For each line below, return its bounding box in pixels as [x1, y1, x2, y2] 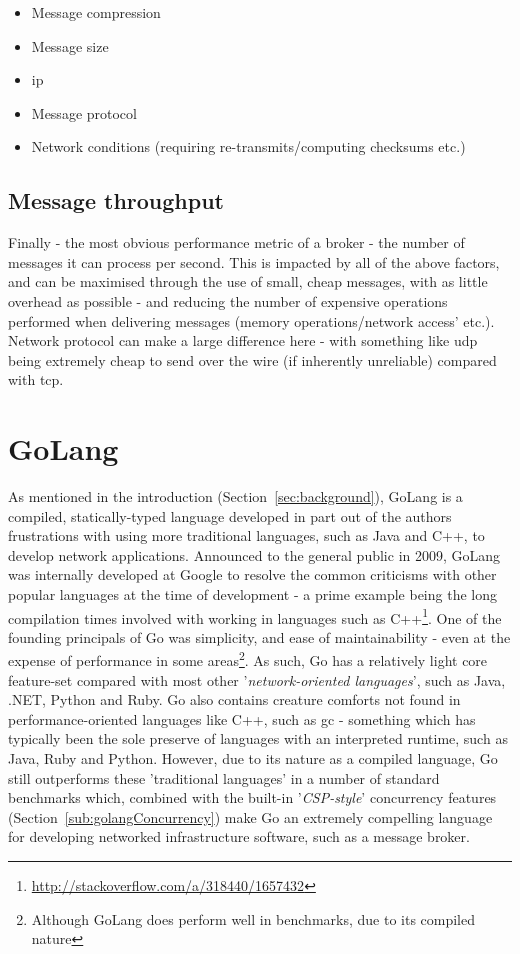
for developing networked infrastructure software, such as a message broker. [8, 826, 470, 847]
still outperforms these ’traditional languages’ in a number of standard [8, 767, 440, 788]
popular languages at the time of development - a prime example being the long [8, 584, 497, 605]
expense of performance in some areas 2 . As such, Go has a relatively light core [8, 647, 488, 671]
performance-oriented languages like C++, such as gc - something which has [8, 708, 476, 729]
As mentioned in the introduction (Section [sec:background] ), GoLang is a [8, 486, 463, 507]
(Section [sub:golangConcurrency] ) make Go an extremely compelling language [8, 806, 493, 827]
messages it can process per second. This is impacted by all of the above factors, [8, 251, 500, 272]
